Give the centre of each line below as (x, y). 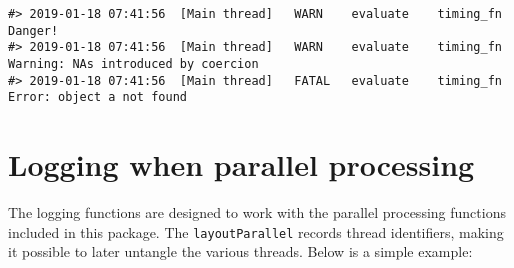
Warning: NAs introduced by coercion (133, 63)
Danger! (33, 30)
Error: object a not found (97, 97)
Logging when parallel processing (241, 164)
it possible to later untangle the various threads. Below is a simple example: (240, 251)
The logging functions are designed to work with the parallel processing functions (257, 212)
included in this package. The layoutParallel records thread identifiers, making (256, 231)
